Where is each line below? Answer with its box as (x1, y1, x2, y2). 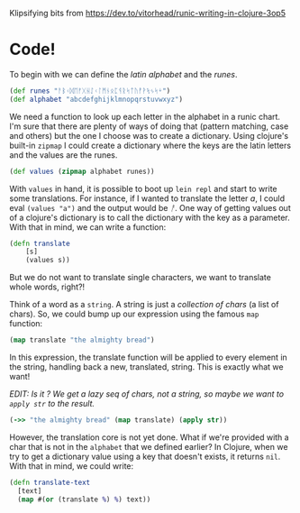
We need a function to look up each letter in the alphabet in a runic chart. (9, 111, 281, 122)
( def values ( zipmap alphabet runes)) (9, 167, 155, 176)
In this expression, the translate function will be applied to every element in (9, 352, 288, 363)
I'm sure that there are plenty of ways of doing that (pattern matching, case (9, 121, 289, 132)
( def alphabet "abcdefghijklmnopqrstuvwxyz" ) (9, 95, 183, 104)
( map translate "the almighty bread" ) (9, 335, 155, 345)
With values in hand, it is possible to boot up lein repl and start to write (9, 183, 277, 194)
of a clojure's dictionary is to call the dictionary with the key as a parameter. (9, 212, 290, 223)
